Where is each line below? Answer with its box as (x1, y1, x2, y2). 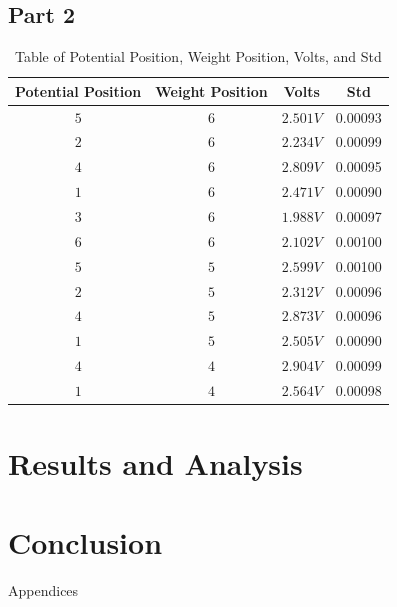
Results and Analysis (8, 443, 303, 484)
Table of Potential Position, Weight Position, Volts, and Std (14, 46, 382, 67)
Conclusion (8, 521, 163, 562)
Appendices (8, 579, 79, 600)
